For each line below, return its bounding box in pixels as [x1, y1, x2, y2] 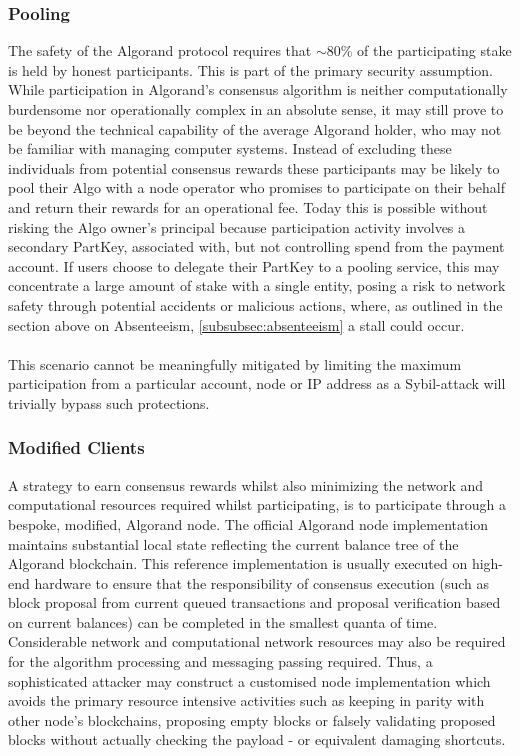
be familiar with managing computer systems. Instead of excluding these [8, 138, 452, 159]
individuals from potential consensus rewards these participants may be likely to [8, 157, 500, 178]
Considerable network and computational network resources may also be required [8, 631, 506, 652]
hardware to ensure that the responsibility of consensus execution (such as [34, 572, 490, 593]
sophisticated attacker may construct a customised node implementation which [8, 670, 491, 691]
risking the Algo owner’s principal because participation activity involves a [8, 216, 466, 237]
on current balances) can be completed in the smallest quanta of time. [8, 611, 438, 632]
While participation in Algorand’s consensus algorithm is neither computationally [8, 79, 508, 100]
